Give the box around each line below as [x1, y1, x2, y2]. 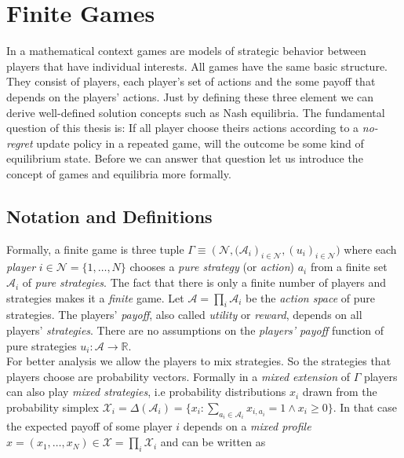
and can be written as [160, 434, 266, 450]
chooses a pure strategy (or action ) [129, 258, 295, 275]
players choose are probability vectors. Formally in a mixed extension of [6, 368, 350, 384]
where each [344, 240, 397, 257]
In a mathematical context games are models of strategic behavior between [6, 42, 366, 59]
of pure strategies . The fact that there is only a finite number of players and [22, 274, 387, 291]
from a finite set [310, 258, 388, 275]
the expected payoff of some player [6, 418, 173, 434]
